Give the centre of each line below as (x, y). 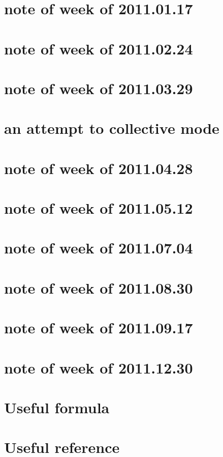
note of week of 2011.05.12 (99, 208)
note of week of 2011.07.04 (99, 248)
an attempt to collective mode (112, 128)
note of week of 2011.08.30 (99, 287)
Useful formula (57, 407)
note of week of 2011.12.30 (99, 367)
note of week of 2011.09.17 (99, 327)
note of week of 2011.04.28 (99, 168)
